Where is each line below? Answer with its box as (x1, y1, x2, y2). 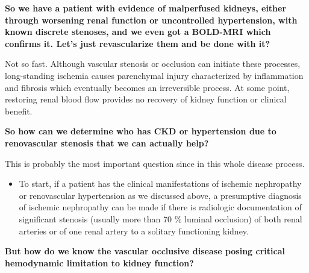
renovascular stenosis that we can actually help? (5, 136, 209, 149)
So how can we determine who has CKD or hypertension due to (5, 125, 276, 137)
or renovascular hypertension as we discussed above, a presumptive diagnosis (19, 189, 302, 201)
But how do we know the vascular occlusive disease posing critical (5, 245, 285, 257)
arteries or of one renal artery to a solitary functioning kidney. (19, 224, 249, 237)
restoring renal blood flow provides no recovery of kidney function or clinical (5, 93, 287, 105)
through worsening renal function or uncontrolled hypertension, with (5, 13, 298, 26)
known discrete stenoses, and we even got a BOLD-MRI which (5, 25, 271, 38)
